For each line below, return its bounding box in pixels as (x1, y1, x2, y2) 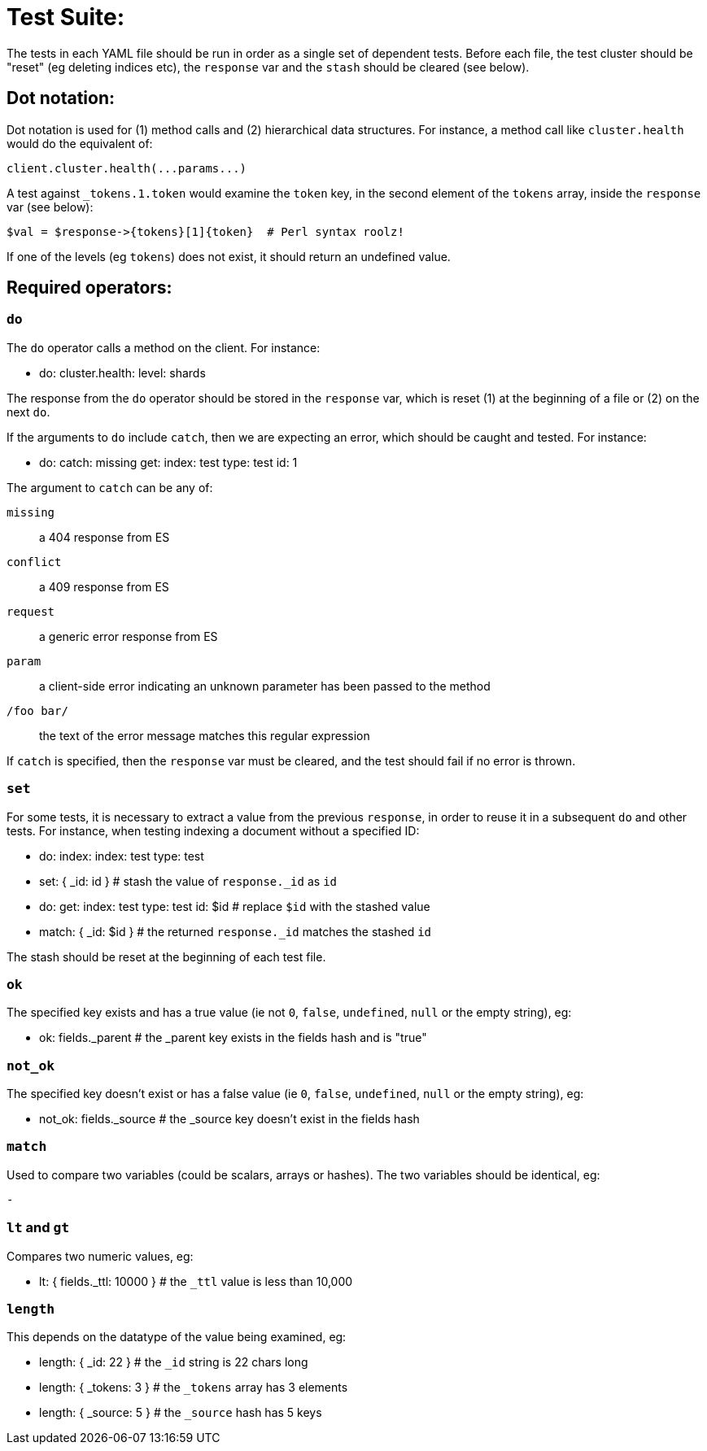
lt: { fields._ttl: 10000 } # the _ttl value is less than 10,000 (39, 1274, 353, 1288)
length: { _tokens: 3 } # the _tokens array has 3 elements (39, 1380, 348, 1395)
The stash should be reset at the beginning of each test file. (7, 949, 326, 964)
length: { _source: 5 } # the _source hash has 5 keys (39, 1405, 322, 1420)
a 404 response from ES (39, 529, 170, 544)
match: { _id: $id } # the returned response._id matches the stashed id (39, 924, 432, 939)
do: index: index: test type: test (39, 848, 204, 863)
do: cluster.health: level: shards (39, 365, 206, 380)
